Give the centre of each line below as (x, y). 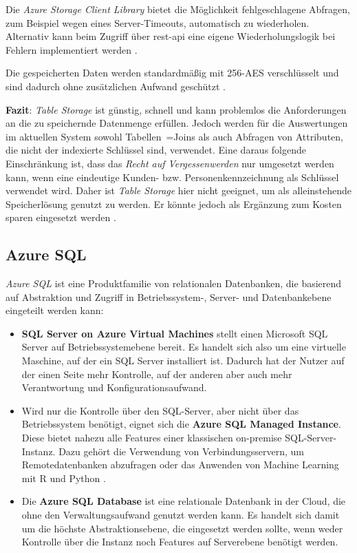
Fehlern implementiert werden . (72, 49)
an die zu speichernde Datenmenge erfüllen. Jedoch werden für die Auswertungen (177, 123)
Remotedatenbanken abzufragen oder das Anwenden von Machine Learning (180, 465)
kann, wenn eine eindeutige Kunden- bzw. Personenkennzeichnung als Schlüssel (172, 177)
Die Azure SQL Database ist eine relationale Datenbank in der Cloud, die (184, 501)
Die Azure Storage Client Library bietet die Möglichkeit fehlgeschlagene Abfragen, (178, 9)
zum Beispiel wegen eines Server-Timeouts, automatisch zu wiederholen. (158, 22)
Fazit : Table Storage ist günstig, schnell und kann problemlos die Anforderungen (176, 109)
